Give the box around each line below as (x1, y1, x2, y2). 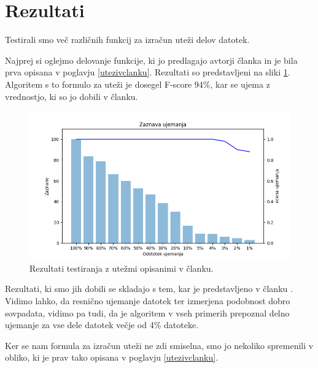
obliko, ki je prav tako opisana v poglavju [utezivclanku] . (5, 351, 219, 364)
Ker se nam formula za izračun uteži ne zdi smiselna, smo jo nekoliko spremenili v (5, 339, 314, 351)
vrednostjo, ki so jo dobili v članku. (5, 90, 138, 102)
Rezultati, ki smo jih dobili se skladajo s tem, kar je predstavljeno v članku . (5, 282, 293, 295)
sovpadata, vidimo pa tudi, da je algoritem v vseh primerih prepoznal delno (5, 306, 290, 319)
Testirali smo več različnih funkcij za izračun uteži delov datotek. (5, 33, 250, 46)
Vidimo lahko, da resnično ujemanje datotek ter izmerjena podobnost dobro (5, 294, 290, 307)
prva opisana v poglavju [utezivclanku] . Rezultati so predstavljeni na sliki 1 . (5, 66, 290, 79)
